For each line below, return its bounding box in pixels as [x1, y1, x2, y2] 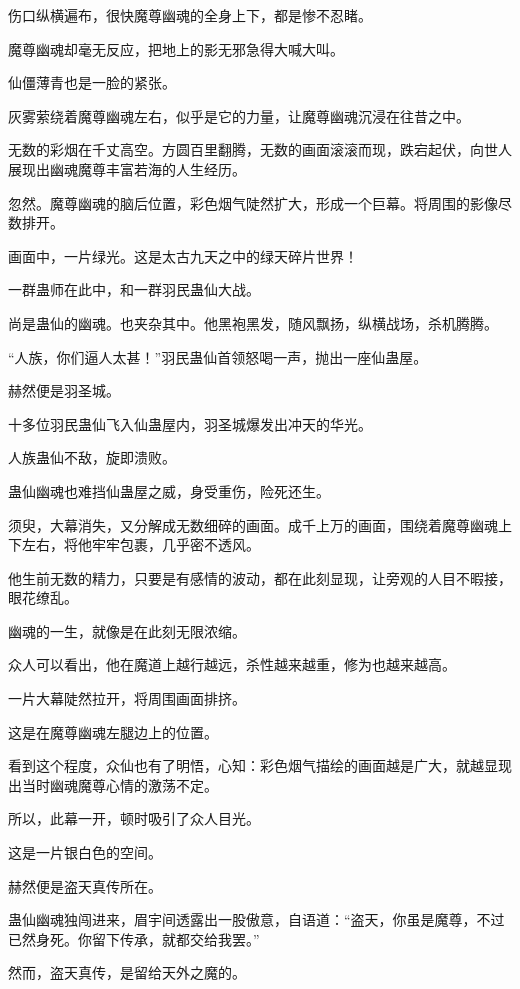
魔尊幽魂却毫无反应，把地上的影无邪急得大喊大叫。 [8, 38, 344, 59]
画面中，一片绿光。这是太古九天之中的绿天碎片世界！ [8, 245, 358, 266]
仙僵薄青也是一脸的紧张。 [8, 72, 176, 93]
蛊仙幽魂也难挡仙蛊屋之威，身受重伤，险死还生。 [8, 480, 330, 501]
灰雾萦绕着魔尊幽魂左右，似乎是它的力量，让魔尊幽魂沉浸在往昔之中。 [8, 105, 470, 126]
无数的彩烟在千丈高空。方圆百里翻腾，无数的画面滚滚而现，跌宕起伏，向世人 [8, 139, 512, 160]
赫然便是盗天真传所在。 [8, 875, 162, 896]
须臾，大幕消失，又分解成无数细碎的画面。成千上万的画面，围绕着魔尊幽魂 [8, 514, 498, 535]
